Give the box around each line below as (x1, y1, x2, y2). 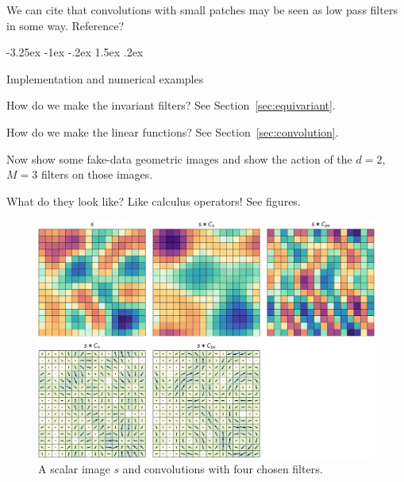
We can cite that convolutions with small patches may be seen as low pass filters (6, 2, 398, 17)
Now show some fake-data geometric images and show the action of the (6, 150, 352, 167)
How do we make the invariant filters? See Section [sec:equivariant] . (6, 97, 336, 114)
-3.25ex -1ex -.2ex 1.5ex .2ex (6, 44, 144, 60)
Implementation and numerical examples (6, 70, 204, 87)
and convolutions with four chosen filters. (122, 461, 323, 477)
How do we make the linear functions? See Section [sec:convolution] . (6, 123, 339, 140)
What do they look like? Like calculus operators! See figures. (6, 192, 301, 209)
